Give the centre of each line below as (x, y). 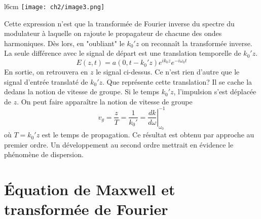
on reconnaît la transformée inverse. (197, 43)
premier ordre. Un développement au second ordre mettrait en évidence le (119, 144)
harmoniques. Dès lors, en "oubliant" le (64, 43)
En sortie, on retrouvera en (46, 72)
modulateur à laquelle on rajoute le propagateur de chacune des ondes (113, 33)
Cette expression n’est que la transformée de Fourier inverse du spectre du (119, 23)
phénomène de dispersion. (44, 154)
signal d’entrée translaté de (46, 81)
